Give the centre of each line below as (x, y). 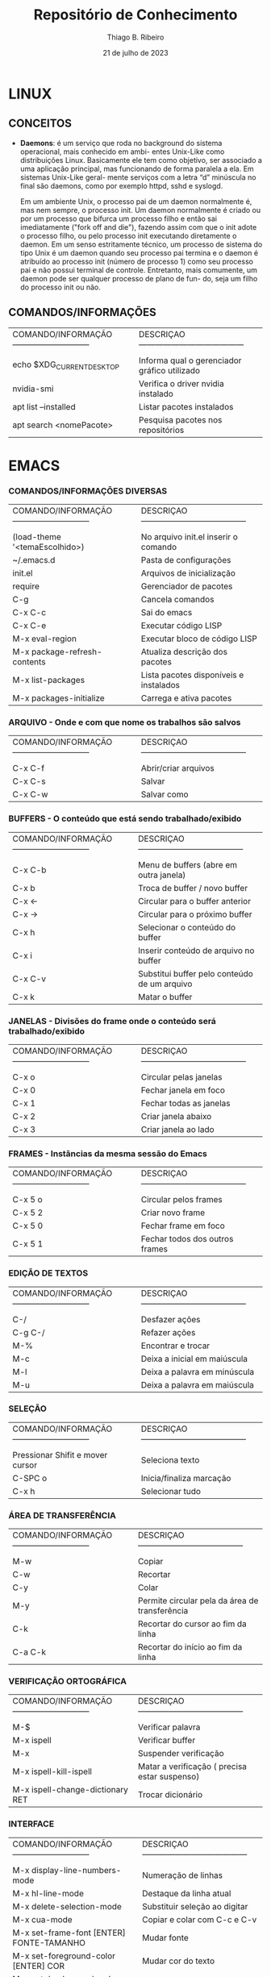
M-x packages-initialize (58, 698)
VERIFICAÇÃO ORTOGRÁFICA (68, 1681)
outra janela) (162, 875)
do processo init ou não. (60, 287)
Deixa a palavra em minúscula (198, 1371)
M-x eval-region (44, 639)
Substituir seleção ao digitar (195, 1906)
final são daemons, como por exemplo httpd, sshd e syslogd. (121, 185)
